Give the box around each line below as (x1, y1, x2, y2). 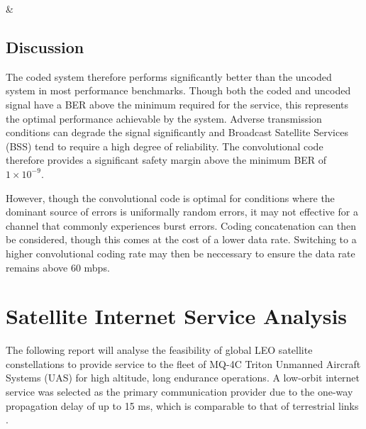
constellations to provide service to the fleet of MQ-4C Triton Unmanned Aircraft (6, 356, 361, 371)
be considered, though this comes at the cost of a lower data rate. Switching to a (6, 232, 357, 247)
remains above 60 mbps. (6, 260, 110, 274)
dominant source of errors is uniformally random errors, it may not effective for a (6, 204, 358, 219)
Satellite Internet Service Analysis (6, 301, 348, 330)
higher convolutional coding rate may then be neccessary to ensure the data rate (6, 245, 355, 260)
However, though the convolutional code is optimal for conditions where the (6, 190, 335, 205)
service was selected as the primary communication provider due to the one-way (6, 384, 353, 399)
